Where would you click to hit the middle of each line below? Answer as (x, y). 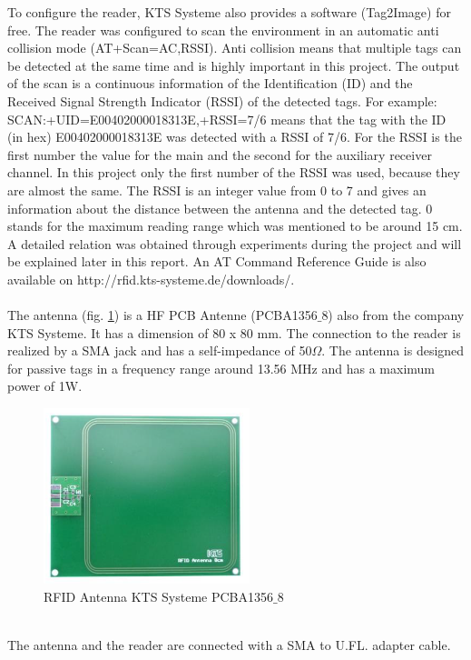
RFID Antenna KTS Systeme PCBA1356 (159, 596)
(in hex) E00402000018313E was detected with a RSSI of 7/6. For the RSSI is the (235, 137)
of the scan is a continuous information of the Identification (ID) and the (210, 83)
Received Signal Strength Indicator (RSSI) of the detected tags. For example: (222, 100)
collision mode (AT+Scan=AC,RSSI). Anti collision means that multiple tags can (235, 48)
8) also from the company (393, 315)
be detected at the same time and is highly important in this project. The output (234, 65)
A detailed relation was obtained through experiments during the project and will (235, 243)
